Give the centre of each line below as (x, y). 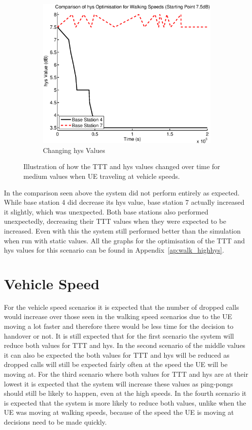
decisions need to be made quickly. (55, 421)
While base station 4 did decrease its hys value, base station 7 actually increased (124, 202)
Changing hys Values (74, 150)
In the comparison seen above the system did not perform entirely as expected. (122, 192)
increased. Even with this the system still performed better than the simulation (122, 230)
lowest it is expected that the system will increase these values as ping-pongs (119, 383)
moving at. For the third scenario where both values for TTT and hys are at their (126, 374)
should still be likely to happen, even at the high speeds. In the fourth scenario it (125, 393)
